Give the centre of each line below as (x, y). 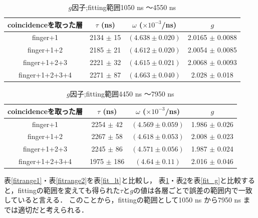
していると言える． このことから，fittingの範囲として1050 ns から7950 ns (122, 200)
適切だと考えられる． (53, 209)
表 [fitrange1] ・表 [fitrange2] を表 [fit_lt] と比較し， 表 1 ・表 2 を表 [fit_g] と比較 (123, 180)
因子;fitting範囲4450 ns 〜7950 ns (122, 94)
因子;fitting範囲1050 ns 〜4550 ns (124, 7)
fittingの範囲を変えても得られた (69, 190)
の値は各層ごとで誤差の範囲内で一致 (193, 190)
